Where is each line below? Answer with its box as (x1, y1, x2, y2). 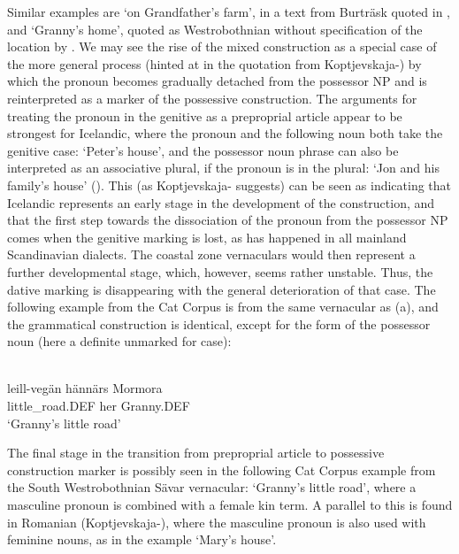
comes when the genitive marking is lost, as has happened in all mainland (7, 227, 407, 246)
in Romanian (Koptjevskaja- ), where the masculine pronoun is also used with (7, 512, 426, 531)
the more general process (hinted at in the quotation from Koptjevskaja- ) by (7, 54, 422, 73)
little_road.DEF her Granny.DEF (7, 396, 190, 415)
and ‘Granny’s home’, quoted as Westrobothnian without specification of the (7, 19, 423, 38)
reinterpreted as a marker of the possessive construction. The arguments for (7, 88, 417, 107)
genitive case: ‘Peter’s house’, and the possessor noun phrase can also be (7, 141, 399, 159)
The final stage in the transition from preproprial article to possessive (7, 443, 385, 462)
